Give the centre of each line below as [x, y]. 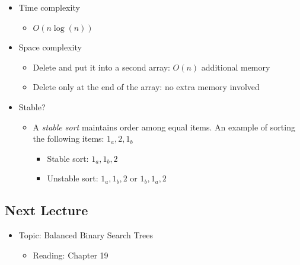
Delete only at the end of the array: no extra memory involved [146, 87]
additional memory [236, 67]
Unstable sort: [73, 178]
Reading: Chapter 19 [71, 255]
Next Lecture [47, 210]
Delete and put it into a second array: [101, 67]
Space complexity [50, 47]
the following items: [68, 138]
